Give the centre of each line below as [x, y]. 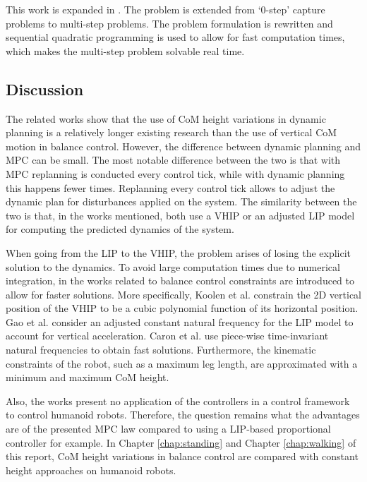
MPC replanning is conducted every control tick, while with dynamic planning [175, 173]
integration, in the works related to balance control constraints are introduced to [180, 281]
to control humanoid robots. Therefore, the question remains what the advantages [183, 415]
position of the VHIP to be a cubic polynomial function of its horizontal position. [182, 308]
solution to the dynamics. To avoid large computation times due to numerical [173, 266]
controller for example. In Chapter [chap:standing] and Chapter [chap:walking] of [181, 442]
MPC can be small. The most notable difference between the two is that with [173, 160]
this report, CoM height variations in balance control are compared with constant [182, 456]
